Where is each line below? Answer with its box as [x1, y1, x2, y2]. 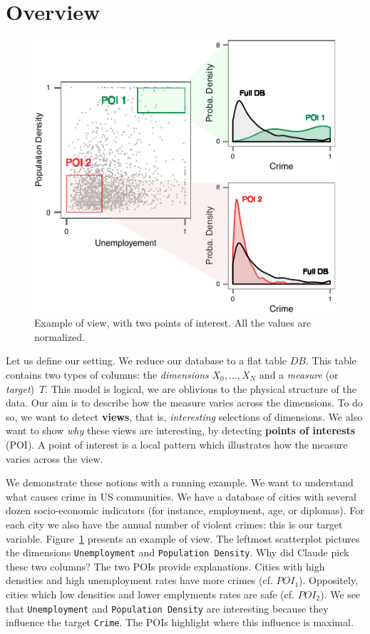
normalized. [34, 329, 85, 344]
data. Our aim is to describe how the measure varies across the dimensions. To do [6, 395, 363, 410]
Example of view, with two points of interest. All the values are [34, 315, 312, 330]
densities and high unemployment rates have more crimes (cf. [6, 573, 273, 588]
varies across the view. [6, 451, 103, 466]
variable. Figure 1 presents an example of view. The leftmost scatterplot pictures [6, 531, 360, 546]
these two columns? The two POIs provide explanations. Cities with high [6, 558, 325, 573]
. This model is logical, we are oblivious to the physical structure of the [45, 381, 356, 396]
